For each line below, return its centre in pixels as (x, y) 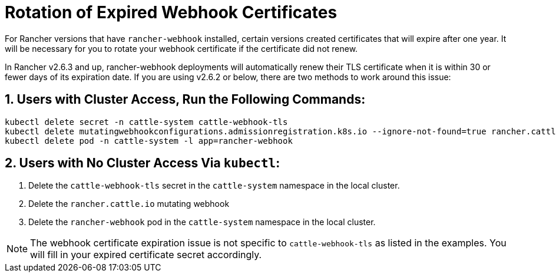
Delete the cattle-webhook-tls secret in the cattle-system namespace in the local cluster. (214, 186)
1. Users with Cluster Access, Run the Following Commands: (185, 100)
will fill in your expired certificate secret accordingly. (146, 255)
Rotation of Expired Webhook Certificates (171, 12)
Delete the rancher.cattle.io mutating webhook (129, 204)
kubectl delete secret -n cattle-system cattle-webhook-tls (146, 122)
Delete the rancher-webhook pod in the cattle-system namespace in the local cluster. (202, 222)
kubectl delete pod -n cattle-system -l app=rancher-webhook (149, 141)
